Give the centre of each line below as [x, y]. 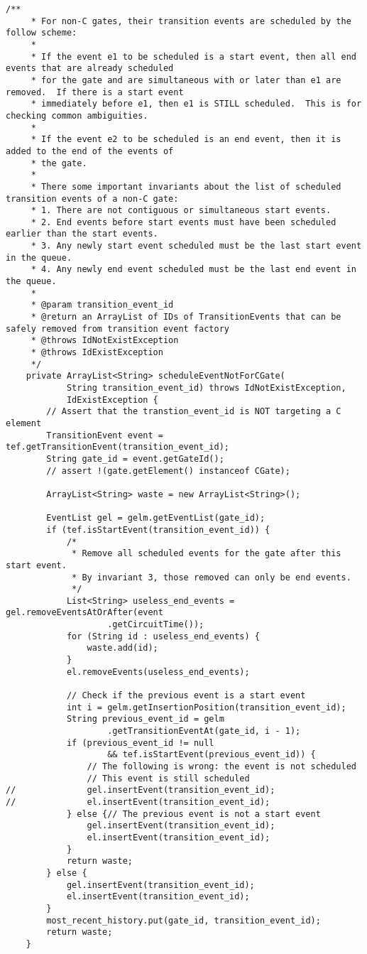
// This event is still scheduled [168, 778]
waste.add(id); [122, 648]
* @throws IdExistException [97, 353]
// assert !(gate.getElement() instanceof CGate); [168, 471]
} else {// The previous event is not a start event [193, 814]
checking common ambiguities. [77, 115]
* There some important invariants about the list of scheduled [186, 186]
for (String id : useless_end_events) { [163, 636]
